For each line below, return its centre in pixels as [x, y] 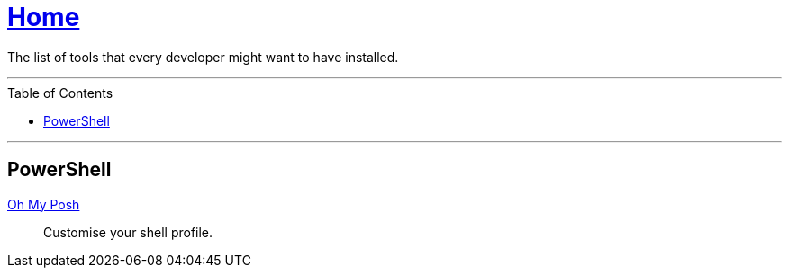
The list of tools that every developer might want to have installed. [203, 57]
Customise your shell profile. [128, 232]
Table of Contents [60, 93]
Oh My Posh [44, 204]
